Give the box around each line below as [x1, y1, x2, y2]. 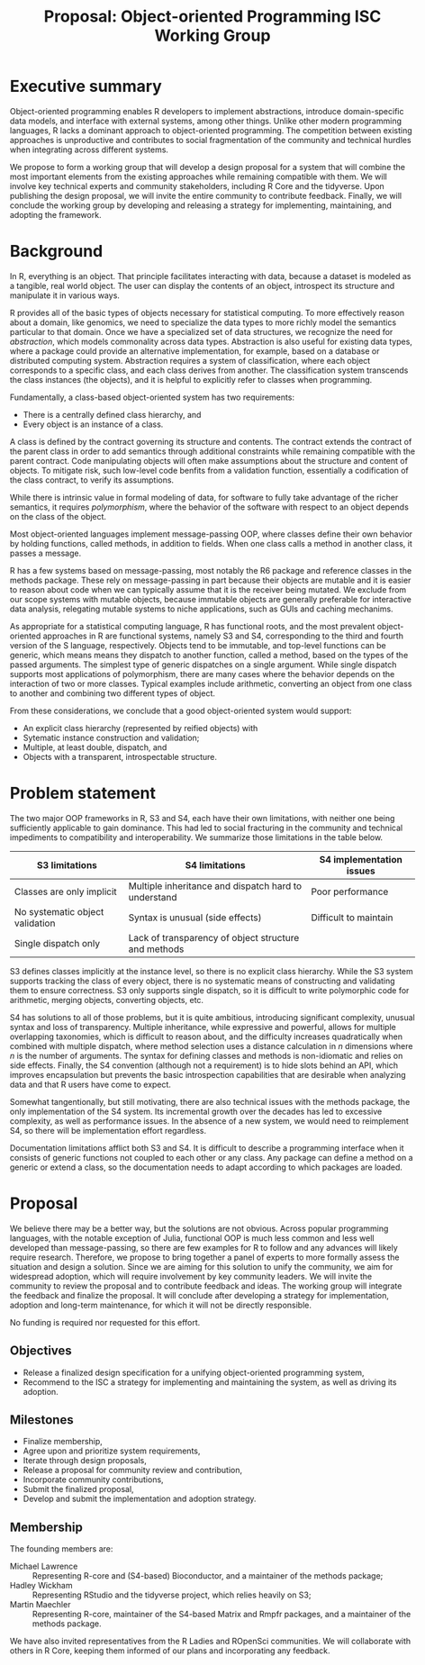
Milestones [10, 1412, 74, 1427]
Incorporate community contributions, [23, 1474, 164, 1485]
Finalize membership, [23, 1436, 104, 1447]
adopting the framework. [10, 209, 102, 220]
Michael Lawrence [10, 1561, 78, 1572]
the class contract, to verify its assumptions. [10, 475, 175, 485]
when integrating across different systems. [10, 144, 169, 155]
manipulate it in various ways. [10, 290, 120, 301]
